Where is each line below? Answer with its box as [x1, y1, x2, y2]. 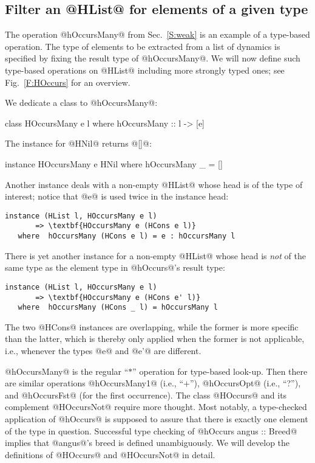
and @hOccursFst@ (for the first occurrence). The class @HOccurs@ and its [5, 388, 287, 401]
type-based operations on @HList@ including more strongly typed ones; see [5, 63, 285, 76]
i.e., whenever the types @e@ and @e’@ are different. [5, 344, 202, 357]
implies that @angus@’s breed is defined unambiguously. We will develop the [5, 436, 290, 449]
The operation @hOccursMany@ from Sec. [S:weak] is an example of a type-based [5, 28, 310, 41]
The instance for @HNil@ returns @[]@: [5, 137, 152, 150]
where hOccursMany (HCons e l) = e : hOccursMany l [18, 232, 235, 241]
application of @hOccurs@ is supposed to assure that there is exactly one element [5, 413, 308, 425]
